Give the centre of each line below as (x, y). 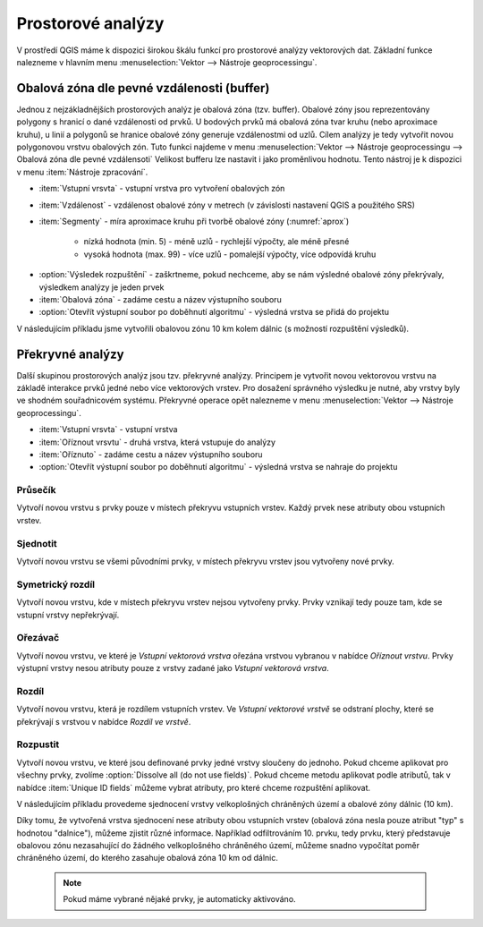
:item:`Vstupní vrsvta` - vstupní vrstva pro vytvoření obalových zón (162, 189)
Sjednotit (37, 543)
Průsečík (36, 490)
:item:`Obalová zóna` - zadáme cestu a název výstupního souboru (160, 299)
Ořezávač (38, 638)
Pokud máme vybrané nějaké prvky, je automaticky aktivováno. (179, 899)
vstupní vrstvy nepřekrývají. (68, 615)
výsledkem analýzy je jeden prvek (102, 287)
